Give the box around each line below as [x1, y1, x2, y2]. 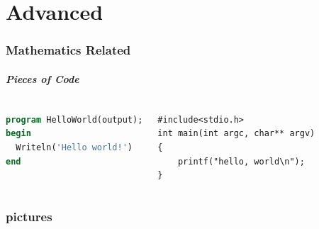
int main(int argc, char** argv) [157, 128, 315, 139]
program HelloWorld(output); [6, 114, 143, 125]
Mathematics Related [6, 41, 131, 59]
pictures [6, 207, 52, 225]
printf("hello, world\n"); [177, 156, 305, 167]
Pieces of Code [6, 71, 79, 86]
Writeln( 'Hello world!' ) [16, 142, 133, 152]
